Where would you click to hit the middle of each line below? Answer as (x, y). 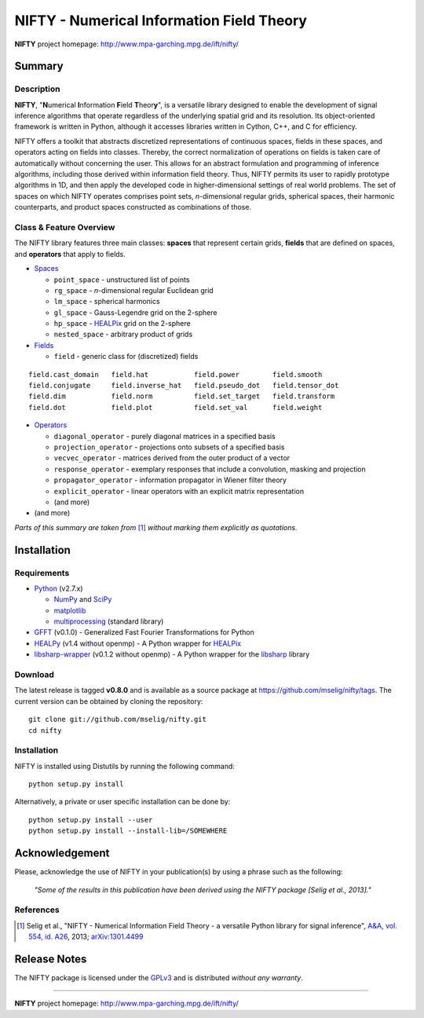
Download (35, 674)
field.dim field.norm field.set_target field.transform (182, 396)
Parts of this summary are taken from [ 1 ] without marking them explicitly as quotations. (156, 527)
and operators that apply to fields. (70, 254)
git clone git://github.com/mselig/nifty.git (118, 720)
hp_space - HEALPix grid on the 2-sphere (122, 324)
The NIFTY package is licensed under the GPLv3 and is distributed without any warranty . (159, 977)
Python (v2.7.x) (58, 588)
